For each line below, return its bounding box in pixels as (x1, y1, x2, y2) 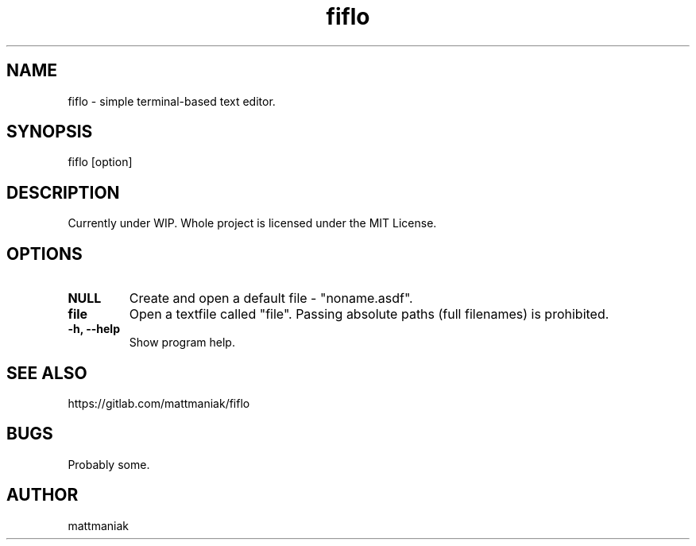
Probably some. (68, 457, 150, 471)
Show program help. (129, 335, 235, 350)
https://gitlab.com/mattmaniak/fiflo (68, 396, 250, 410)
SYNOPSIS (6, 122, 93, 142)
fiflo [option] (68, 155, 133, 169)
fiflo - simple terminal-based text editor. (68, 94, 276, 108)
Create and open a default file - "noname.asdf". (129, 290, 413, 307)
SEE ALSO (6, 362, 87, 383)
